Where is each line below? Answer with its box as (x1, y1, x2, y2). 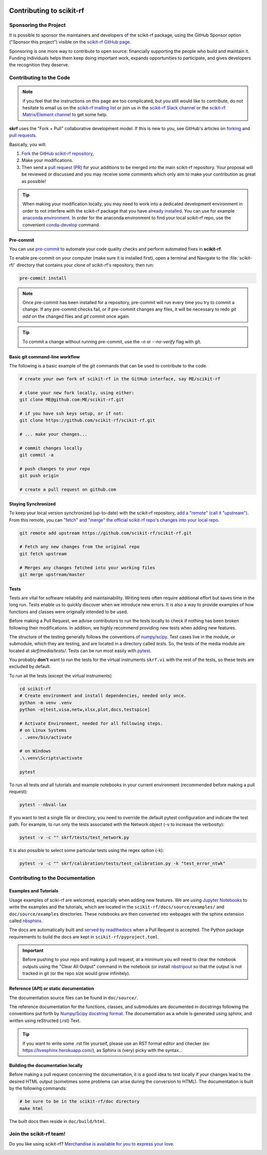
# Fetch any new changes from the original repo (19, 544, 140, 550)
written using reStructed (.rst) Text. (9, 1018, 81, 1023)
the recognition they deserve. (9, 62, 69, 68)
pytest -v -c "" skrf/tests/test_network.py (19, 835, 130, 841)
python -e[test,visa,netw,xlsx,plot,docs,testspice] (19, 707, 150, 712)
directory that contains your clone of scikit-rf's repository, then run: (16, 262, 154, 268)
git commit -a (19, 452, 54, 458)
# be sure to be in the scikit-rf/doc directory (19, 1099, 140, 1105)
